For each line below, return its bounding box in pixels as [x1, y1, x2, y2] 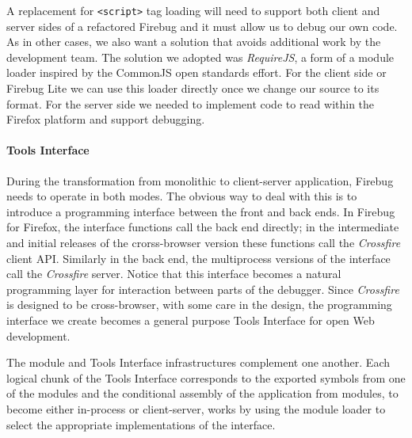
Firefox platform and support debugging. [6, 111, 205, 128]
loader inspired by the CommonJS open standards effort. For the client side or [6, 64, 387, 81]
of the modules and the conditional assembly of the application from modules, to [6, 385, 399, 402]
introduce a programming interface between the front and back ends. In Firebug [6, 203, 395, 219]
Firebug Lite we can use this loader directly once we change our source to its [6, 80, 380, 97]
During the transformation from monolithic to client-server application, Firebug [6, 172, 394, 189]
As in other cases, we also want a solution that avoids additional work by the [6, 33, 381, 50]
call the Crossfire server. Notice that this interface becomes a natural [6, 265, 341, 282]
